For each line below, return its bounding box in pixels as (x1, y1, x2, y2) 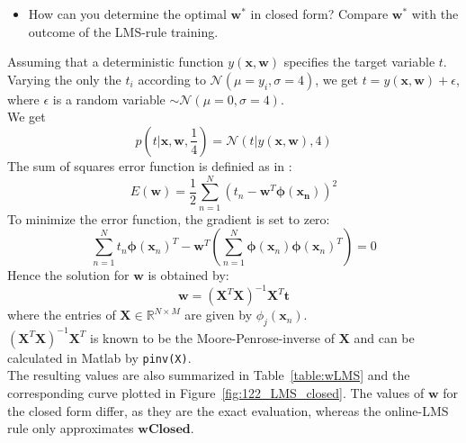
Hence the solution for (7, 266, 130, 285)
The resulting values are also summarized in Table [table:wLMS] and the (7, 366, 410, 384)
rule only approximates (7, 419, 134, 438)
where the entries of (7, 305, 116, 324)
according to (138, 69, 206, 88)
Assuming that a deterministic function (7, 52, 224, 71)
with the (411, 5, 459, 23)
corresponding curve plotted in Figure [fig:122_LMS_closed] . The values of (7, 383, 425, 402)
